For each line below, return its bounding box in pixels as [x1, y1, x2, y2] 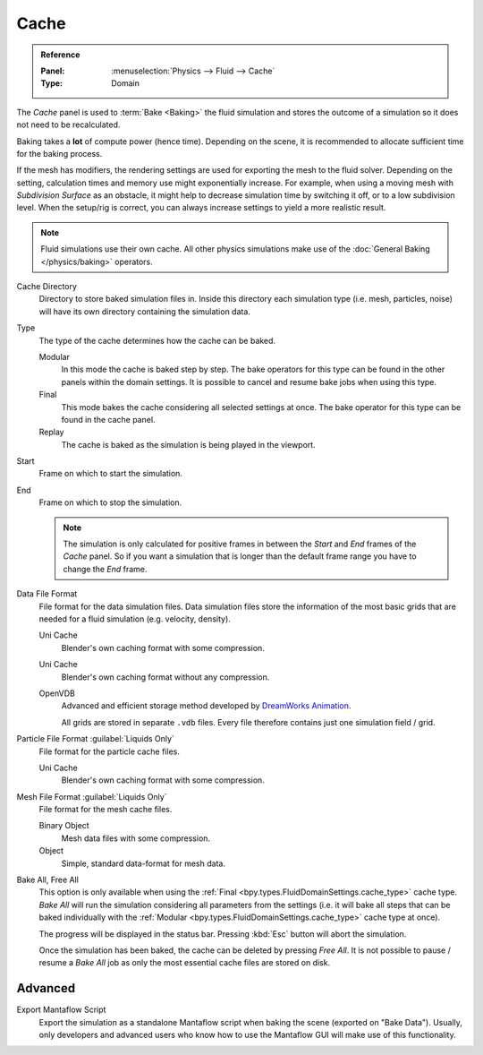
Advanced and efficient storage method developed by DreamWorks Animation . [61, 700, 352, 711]
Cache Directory [16, 281, 78, 292]
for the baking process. [16, 148, 103, 159]
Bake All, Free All [16, 874, 80, 886]
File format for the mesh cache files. [38, 804, 173, 815]
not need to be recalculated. [16, 119, 121, 130]
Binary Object [38, 820, 89, 831]
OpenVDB [38, 688, 75, 699]
